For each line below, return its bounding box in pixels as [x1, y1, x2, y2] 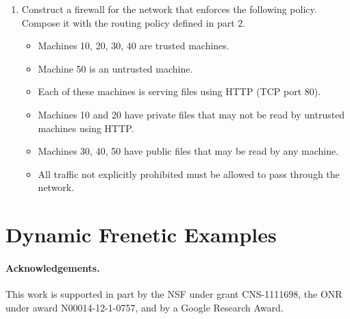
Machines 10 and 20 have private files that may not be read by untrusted [38, 107, 345, 121]
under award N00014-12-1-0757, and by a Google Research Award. [5, 300, 284, 314]
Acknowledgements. [5, 260, 100, 275]
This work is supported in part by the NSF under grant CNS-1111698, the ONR [5, 287, 342, 301]
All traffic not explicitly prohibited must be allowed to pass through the [38, 166, 340, 181]
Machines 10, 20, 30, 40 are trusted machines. [38, 38, 229, 53]
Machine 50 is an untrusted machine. [38, 61, 193, 75]
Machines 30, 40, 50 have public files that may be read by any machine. [38, 144, 339, 158]
